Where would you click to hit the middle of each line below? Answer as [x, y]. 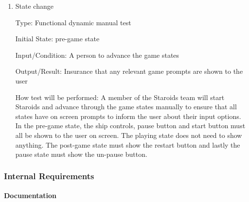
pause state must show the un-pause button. [81, 154]
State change [34, 6]
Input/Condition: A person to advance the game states [97, 55]
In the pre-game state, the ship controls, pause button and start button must [130, 126]
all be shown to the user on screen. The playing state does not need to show [129, 135]
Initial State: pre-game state [57, 39]
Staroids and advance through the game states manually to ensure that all [126, 107]
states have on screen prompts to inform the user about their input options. [128, 116]
